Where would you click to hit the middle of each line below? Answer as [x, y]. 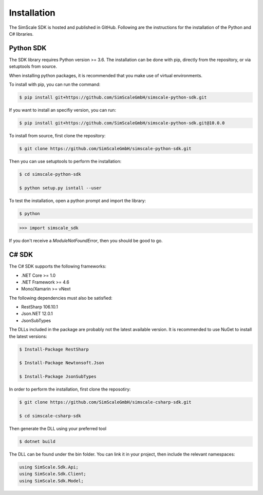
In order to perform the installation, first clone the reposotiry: [70, 389]
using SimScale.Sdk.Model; [51, 481]
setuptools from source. [33, 66]
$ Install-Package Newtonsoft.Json [62, 363]
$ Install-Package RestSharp [54, 349]
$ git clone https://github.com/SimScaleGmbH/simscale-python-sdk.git [105, 148]
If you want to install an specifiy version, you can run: [63, 110]
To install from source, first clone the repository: [57, 135]
